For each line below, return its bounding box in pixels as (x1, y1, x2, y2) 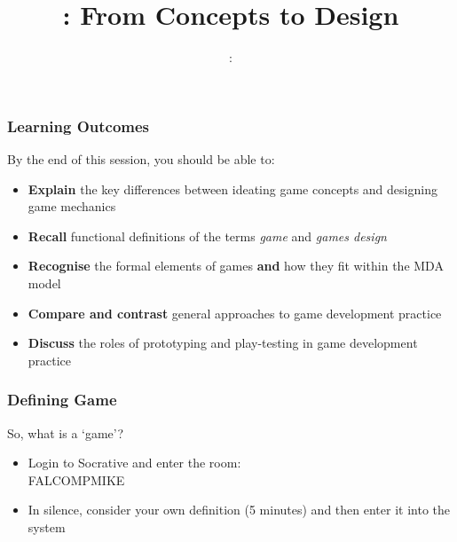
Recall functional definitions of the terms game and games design (28, 226, 387, 245)
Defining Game (7, 389, 117, 411)
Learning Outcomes (7, 114, 150, 137)
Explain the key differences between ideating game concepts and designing (28, 179, 437, 198)
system (28, 517, 66, 536)
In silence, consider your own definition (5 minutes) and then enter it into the (28, 500, 450, 519)
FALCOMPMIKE (28, 470, 125, 489)
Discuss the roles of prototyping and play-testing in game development (28, 334, 418, 352)
